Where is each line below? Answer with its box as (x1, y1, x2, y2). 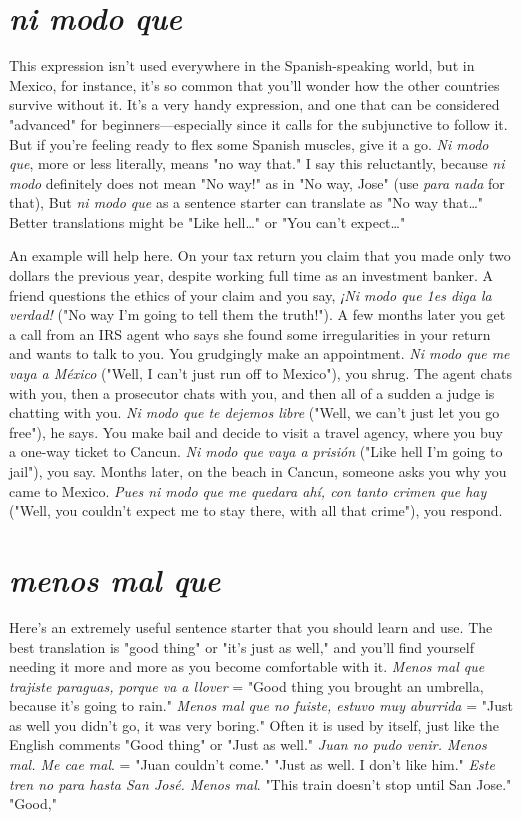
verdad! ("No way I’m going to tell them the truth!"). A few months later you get (9, 304, 506, 325)
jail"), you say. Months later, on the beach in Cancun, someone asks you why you (9, 461, 507, 481)
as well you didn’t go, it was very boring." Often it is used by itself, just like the (9, 714, 499, 735)
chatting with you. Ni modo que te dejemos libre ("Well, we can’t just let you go (9, 402, 500, 423)
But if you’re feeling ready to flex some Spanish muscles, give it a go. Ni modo (9, 133, 489, 154)
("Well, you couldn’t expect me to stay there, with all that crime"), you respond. (9, 500, 503, 521)
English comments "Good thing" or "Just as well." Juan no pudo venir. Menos (9, 734, 487, 755)
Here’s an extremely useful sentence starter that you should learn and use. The (9, 616, 493, 637)
